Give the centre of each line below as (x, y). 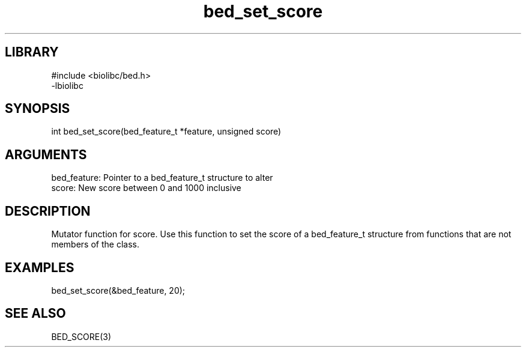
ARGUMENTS (46, 154)
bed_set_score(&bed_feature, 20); (118, 290)
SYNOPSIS (38, 109)
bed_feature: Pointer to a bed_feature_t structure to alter (162, 178)
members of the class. (95, 244)
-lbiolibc (67, 85)
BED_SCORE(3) (81, 336)
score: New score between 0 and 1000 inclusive (146, 188)
